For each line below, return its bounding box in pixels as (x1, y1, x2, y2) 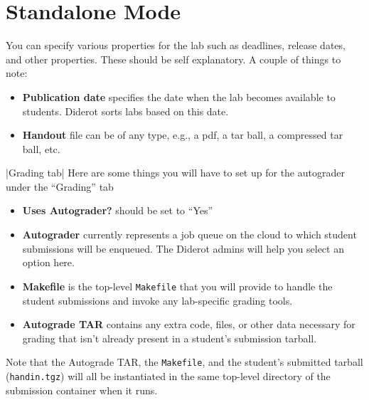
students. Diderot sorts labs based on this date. (22, 103, 229, 118)
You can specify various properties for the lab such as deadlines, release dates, (6, 38, 346, 53)
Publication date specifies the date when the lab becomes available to (22, 89, 336, 104)
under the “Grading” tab (6, 179, 114, 194)
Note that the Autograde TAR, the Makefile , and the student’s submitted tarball (6, 354, 363, 369)
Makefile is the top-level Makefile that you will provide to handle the (22, 278, 333, 293)
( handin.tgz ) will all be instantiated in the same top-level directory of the (6, 368, 331, 383)
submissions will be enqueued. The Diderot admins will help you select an (22, 241, 344, 256)
